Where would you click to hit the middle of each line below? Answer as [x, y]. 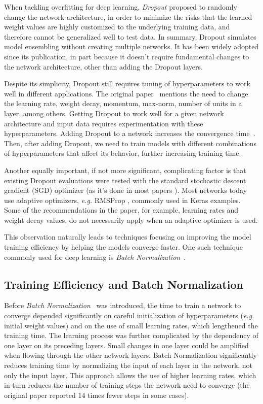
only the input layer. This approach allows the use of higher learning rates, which [130, 375]
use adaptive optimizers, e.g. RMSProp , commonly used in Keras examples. [122, 200]
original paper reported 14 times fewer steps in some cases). [97, 395]
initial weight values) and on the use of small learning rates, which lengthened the [131, 325]
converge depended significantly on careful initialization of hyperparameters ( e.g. [129, 315]
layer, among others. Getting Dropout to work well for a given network [114, 113]
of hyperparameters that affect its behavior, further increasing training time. [123, 153]
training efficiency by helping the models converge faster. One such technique [124, 247]
